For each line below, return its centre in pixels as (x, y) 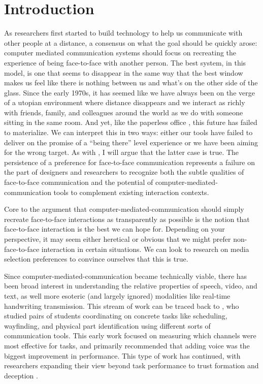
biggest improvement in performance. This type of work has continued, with (122, 355)
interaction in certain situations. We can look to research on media (145, 249)
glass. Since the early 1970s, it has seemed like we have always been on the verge (129, 92)
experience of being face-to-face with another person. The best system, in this (125, 62)
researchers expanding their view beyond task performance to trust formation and (131, 365)
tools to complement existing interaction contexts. (131, 192)
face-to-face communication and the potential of (79, 182)
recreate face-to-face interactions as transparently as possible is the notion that (127, 219)
